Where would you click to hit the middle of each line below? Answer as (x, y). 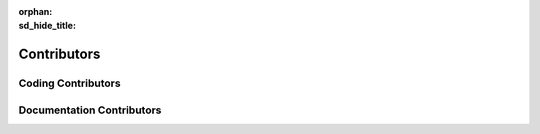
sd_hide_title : (47, 26)
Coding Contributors (69, 83)
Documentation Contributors (90, 110)
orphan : (35, 11)
